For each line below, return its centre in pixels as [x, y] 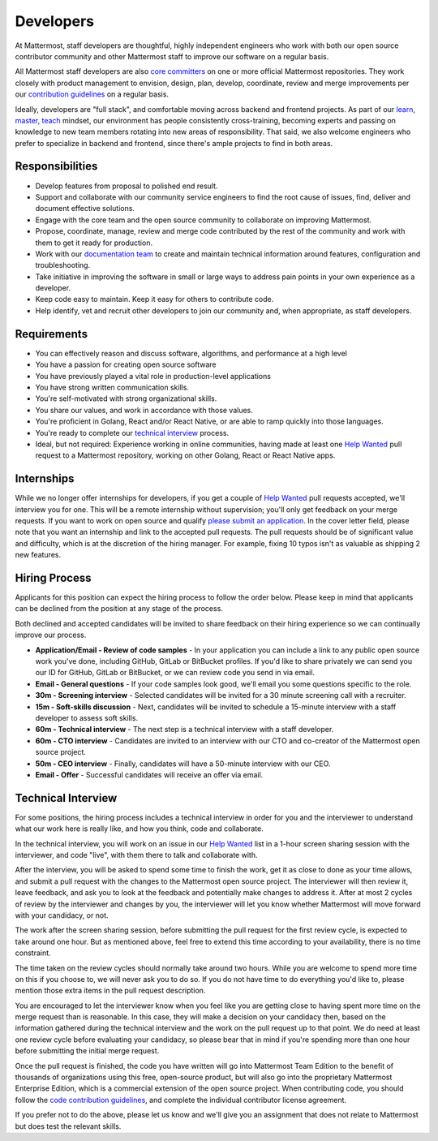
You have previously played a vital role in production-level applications [153, 376]
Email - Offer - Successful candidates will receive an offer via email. [149, 774]
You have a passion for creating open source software [126, 364]
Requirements [52, 334]
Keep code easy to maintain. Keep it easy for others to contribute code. [155, 299]
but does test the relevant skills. [68, 1126]
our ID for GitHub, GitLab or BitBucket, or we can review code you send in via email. [175, 673]
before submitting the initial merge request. [87, 1051]
